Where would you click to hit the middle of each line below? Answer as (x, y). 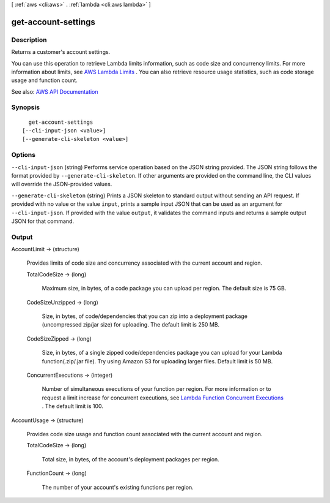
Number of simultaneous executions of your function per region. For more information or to (156, 389)
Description (29, 40)
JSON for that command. (43, 221)
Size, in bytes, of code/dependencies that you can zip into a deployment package (145, 316)
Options (24, 155)
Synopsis (25, 107)
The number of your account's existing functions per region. (118, 487)
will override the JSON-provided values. (62, 184)
